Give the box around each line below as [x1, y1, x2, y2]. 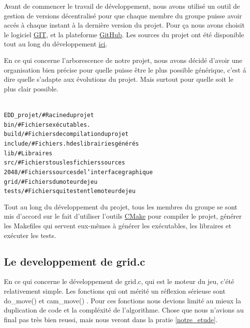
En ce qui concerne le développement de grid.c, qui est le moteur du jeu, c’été [4, 276, 234, 286]
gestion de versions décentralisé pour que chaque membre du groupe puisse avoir [4, 10, 242, 20]
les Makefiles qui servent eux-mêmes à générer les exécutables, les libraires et [4, 221, 232, 231]
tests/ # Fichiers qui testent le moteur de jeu [4, 188, 136, 195]
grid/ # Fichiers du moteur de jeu [4, 178, 98, 185]
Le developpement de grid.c [4, 253, 146, 268]
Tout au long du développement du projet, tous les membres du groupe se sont [4, 201, 237, 211]
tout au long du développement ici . [4, 39, 107, 49]
